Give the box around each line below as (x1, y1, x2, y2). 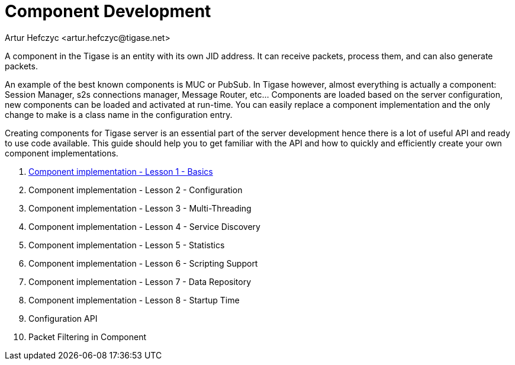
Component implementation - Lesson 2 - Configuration (28, 184, 243, 195)
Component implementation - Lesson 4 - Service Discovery (28, 221, 260, 232)
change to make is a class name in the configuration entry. (5, 109, 233, 120)
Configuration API (28, 313, 98, 324)
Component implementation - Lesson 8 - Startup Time (28, 294, 240, 305)
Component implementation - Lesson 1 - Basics (28, 166, 213, 177)
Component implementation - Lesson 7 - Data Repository (28, 276, 252, 287)
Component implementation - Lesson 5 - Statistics (28, 239, 225, 250)
